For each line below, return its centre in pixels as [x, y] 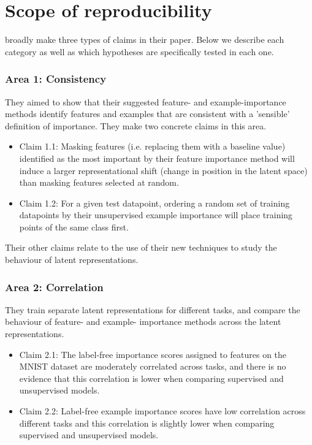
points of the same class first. [74, 226]
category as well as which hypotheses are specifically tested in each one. [139, 51]
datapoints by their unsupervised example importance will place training [156, 215]
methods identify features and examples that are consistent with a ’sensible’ [147, 114]
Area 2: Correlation [54, 287]
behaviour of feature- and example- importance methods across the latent [143, 321]
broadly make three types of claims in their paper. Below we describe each [145, 40]
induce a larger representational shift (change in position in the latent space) [163, 170]
